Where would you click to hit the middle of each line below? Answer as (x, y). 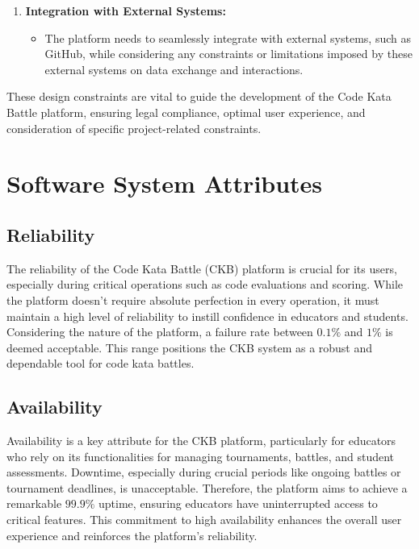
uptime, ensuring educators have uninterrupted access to (238, 503)
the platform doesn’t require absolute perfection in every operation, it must (193, 299)
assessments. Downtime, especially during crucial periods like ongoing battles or (204, 472)
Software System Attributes (165, 183)
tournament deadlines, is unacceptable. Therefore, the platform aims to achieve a (207, 487)
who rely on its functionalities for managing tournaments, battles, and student (201, 456)
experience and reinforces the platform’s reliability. (132, 535)
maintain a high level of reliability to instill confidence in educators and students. (207, 316)
